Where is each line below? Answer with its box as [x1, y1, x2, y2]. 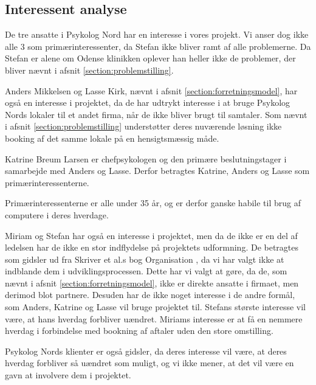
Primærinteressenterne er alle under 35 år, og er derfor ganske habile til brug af [5, 196, 301, 209]
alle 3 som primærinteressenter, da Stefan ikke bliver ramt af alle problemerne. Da [5, 40, 311, 52]
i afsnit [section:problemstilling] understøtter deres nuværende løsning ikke [5, 120, 282, 133]
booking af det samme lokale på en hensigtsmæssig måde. [5, 131, 219, 144]
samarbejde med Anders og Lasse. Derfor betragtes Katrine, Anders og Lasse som [5, 164, 310, 177]
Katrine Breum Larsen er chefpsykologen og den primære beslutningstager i [5, 152, 287, 165]
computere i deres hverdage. [5, 208, 109, 221]
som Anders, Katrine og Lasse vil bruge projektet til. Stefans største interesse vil [5, 300, 306, 313]
